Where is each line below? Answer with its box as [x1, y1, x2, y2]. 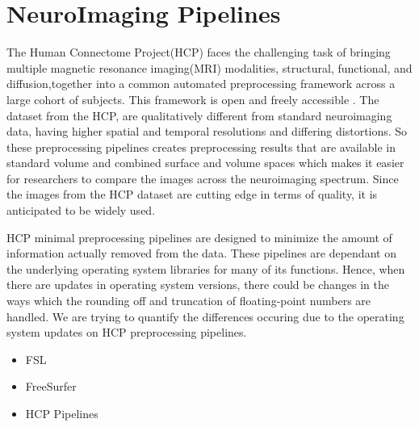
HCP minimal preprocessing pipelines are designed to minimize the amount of [6, 228, 392, 245]
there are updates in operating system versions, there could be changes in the [6, 276, 389, 293]
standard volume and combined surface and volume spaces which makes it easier [6, 154, 404, 171]
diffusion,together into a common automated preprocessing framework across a [6, 75, 396, 92]
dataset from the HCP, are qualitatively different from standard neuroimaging [6, 107, 392, 123]
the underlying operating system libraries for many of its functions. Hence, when [6, 260, 405, 277]
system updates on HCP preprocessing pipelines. [6, 324, 247, 341]
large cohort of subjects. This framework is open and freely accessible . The [6, 90, 379, 107]
